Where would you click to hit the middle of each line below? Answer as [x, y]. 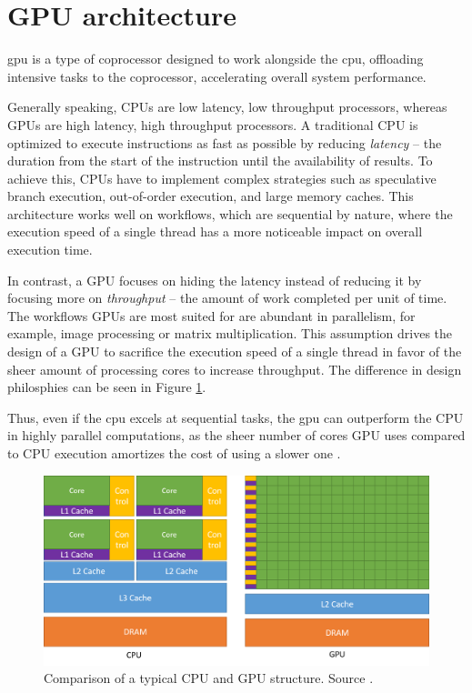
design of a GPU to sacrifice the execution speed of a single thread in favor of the [235, 352]
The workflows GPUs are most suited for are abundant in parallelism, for [211, 315]
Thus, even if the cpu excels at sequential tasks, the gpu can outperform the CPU [236, 417]
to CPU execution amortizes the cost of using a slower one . [174, 453]
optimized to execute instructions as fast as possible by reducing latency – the [225, 142]
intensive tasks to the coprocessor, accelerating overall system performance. [217, 76]
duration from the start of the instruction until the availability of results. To [220, 161]
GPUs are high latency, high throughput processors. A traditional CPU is [213, 124]
